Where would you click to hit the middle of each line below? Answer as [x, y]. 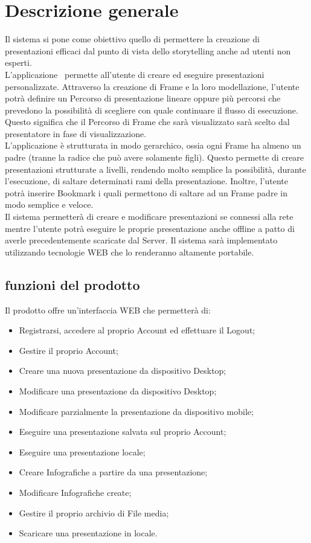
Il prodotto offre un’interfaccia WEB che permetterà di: [108, 310]
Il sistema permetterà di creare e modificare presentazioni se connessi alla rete [149, 217]
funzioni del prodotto [72, 284]
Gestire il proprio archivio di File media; [94, 512]
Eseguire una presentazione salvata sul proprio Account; [123, 432]
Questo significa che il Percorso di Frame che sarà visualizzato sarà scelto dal [147, 122]
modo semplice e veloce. [49, 204]
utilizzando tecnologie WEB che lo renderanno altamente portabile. [130, 252]
